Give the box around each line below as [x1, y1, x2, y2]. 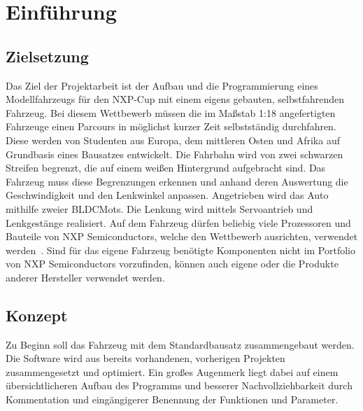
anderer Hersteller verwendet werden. [6, 270, 165, 284]
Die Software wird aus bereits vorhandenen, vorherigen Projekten [6, 351, 285, 365]
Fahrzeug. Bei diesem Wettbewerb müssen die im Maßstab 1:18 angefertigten [6, 105, 336, 120]
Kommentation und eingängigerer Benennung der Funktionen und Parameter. [6, 392, 339, 407]
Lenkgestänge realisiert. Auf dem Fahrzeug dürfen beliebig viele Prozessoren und [6, 215, 351, 230]
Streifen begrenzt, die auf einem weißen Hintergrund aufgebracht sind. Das [6, 160, 326, 175]
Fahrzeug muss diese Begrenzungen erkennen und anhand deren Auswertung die [6, 174, 348, 188]
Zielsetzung [6, 45, 89, 67]
